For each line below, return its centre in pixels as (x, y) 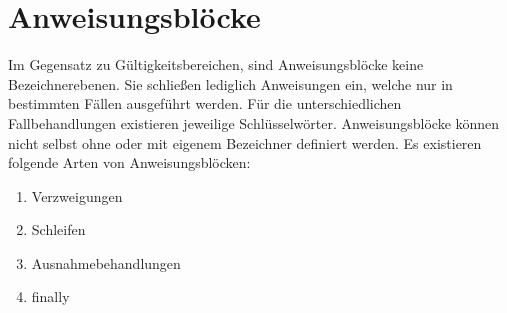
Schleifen (58, 229)
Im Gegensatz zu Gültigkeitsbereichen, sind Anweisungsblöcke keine (216, 64)
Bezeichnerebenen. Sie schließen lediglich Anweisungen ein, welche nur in (230, 83)
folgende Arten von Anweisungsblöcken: (129, 162)
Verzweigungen (77, 195)
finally (50, 296)
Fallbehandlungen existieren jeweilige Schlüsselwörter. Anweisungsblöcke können (254, 122)
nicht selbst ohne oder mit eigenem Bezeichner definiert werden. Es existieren (245, 142)
